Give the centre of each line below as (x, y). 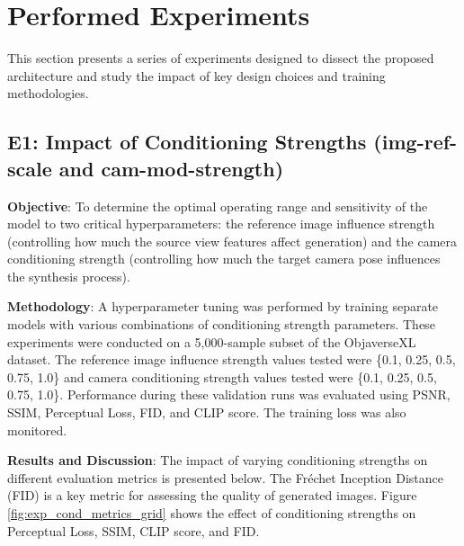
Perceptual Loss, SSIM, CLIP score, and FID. (134, 530)
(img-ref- (415, 142)
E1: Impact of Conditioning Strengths (187, 142)
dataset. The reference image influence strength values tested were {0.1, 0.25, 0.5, (232, 359)
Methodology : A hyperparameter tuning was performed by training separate (223, 306)
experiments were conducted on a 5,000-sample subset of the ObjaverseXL (212, 341)
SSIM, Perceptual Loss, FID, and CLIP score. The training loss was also (207, 412)
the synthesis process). (69, 276)
